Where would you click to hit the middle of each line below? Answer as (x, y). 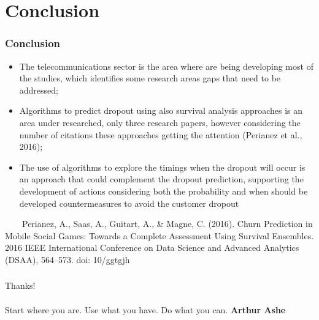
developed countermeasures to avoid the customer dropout (129, 203)
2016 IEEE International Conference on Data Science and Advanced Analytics (152, 247)
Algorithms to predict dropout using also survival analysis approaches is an (161, 110)
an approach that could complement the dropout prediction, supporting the (161, 179)
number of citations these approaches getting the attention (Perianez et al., (161, 134)
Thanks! (20, 285)
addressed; (39, 90)
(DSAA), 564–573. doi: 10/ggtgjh (67, 259)
